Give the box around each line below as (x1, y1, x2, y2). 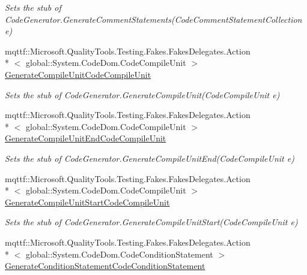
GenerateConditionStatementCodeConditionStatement (5, 259, 205, 272)
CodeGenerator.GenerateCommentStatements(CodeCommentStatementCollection (5, 13, 302, 25)
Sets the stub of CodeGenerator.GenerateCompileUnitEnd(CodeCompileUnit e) (5, 152, 294, 164)
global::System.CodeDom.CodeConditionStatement (25, 247, 213, 260)
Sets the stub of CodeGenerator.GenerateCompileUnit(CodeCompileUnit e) (5, 88, 280, 101)
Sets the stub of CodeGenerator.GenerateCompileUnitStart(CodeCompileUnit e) (5, 216, 298, 228)
